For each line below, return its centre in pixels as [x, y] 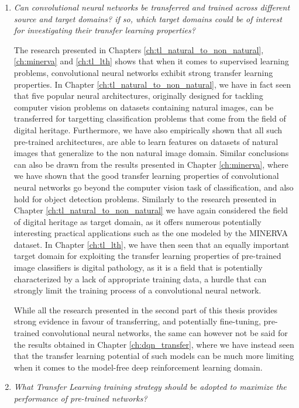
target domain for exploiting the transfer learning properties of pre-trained [147, 256]
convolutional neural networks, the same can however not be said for [165, 333]
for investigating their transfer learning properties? [104, 30]
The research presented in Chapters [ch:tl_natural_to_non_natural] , [139, 49]
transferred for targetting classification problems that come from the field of [150, 118]
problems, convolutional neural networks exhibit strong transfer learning [143, 72]
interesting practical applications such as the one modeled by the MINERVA [151, 233]
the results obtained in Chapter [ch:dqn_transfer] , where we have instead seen [154, 344]
